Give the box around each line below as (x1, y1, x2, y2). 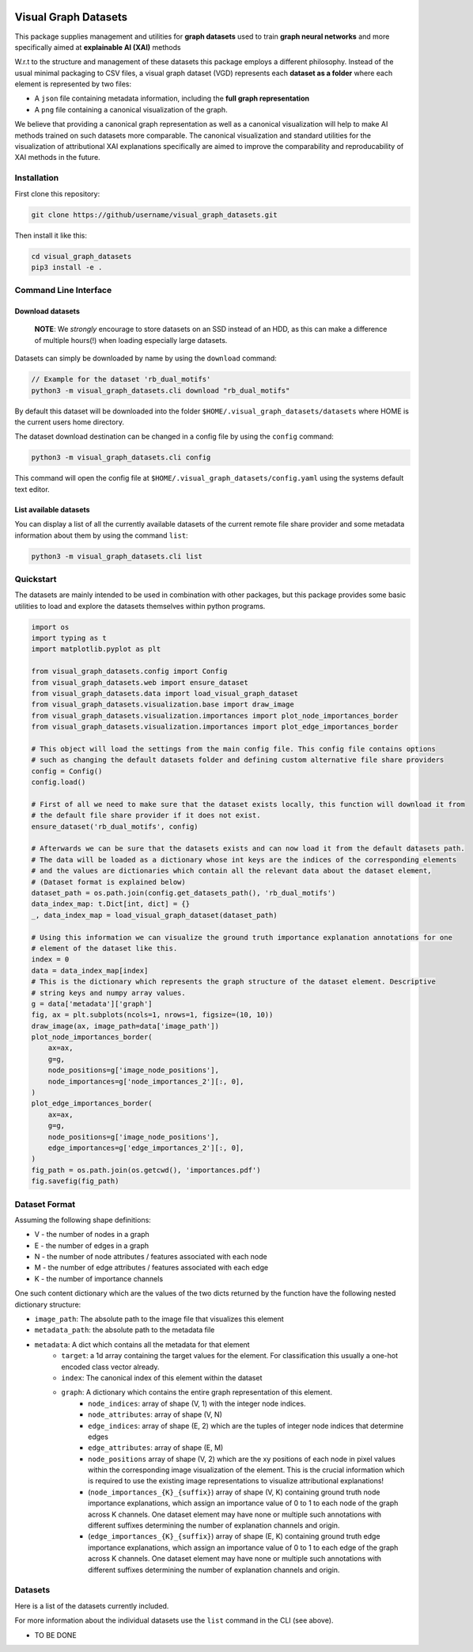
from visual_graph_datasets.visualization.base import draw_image (31, 700, 294, 709)
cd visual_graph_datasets (31, 252, 132, 261)
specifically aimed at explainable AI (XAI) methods (14, 42, 181, 51)
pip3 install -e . (31, 262, 103, 272)
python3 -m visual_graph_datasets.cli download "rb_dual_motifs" (31, 386, 290, 395)
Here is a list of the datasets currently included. (14, 1601, 169, 1611)
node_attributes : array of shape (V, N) (88, 1410, 223, 1419)
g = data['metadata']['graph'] (31, 999, 153, 1008)
